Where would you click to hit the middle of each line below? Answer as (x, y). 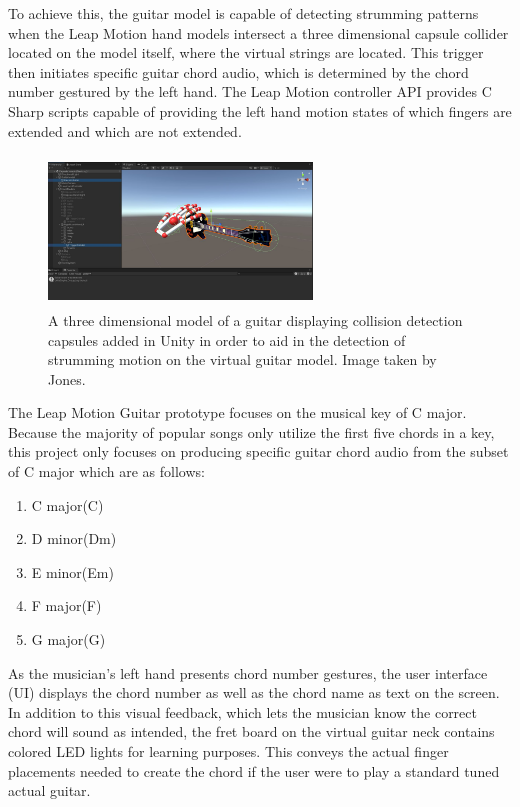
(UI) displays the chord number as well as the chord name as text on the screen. (254, 692)
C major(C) (67, 504)
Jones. (67, 378)
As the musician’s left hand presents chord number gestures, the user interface (248, 672)
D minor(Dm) (74, 538)
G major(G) (68, 639)
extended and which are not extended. (125, 130)
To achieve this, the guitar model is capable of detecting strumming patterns (243, 13)
